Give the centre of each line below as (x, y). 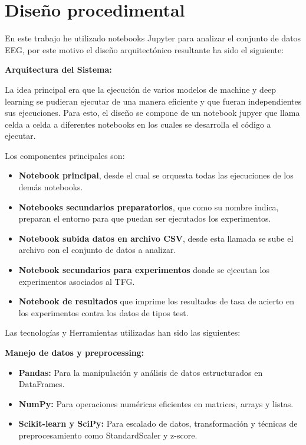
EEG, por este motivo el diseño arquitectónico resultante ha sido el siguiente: (144, 49)
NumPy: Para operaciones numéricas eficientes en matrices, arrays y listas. (156, 403)
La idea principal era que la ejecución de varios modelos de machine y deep (141, 89)
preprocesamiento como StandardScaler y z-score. (108, 435)
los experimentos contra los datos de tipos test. (103, 312)
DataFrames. (42, 384)
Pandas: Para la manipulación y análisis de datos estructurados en (141, 372)
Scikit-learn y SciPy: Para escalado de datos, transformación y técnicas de (158, 423)
